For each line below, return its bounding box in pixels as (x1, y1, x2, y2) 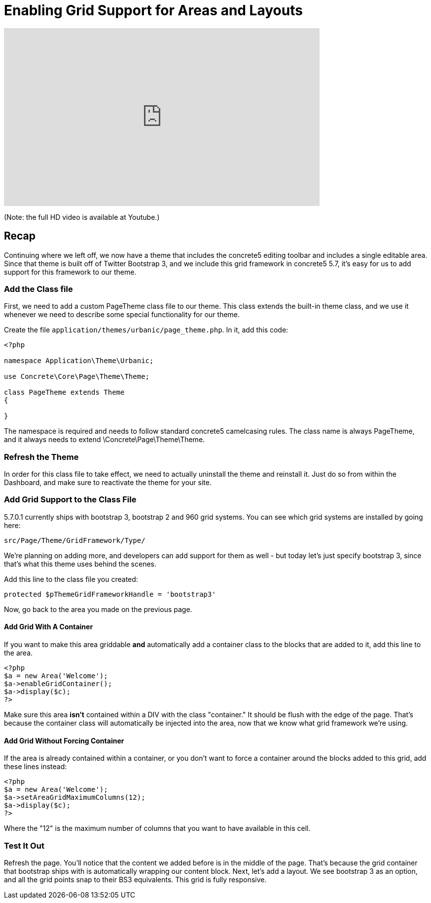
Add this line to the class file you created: (4, 575, 138, 583)
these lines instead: (4, 762, 67, 771)
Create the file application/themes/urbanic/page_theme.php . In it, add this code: (4, 326, 288, 334)
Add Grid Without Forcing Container (4, 736, 124, 745)
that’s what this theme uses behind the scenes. (4, 559, 156, 568)
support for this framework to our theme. (4, 267, 137, 276)
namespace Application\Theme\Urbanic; (4, 357, 154, 365)
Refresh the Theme (4, 451, 79, 462)
